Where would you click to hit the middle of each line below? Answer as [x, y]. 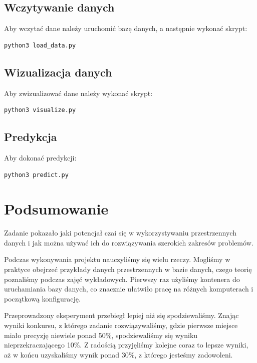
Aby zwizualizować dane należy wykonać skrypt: [78, 93]
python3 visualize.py [40, 110]
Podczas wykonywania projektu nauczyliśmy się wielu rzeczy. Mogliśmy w [117, 259]
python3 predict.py [36, 175]
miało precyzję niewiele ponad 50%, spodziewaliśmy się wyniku [101, 335]
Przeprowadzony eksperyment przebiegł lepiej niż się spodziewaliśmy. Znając [121, 315]
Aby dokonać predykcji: [40, 157]
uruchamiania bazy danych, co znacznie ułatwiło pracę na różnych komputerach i [129, 289]
